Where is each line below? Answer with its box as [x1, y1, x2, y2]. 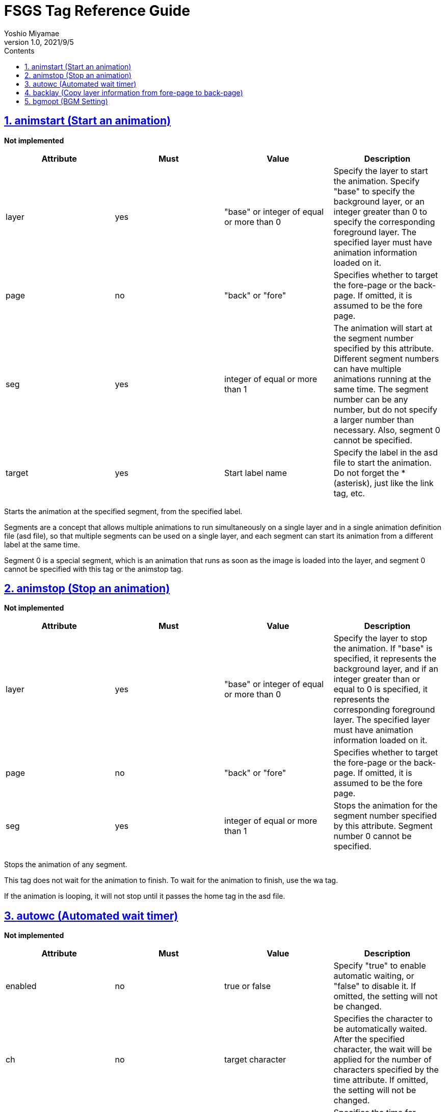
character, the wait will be [333, 1044, 432, 1055]
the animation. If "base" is [333, 643, 433, 654]
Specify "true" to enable [333, 961, 426, 971]
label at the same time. [4, 540, 80, 549]
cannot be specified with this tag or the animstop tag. [4, 564, 184, 573]
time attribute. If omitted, [333, 1075, 428, 1085]
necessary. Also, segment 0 [333, 424, 440, 435]
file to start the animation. [333, 457, 432, 468]
